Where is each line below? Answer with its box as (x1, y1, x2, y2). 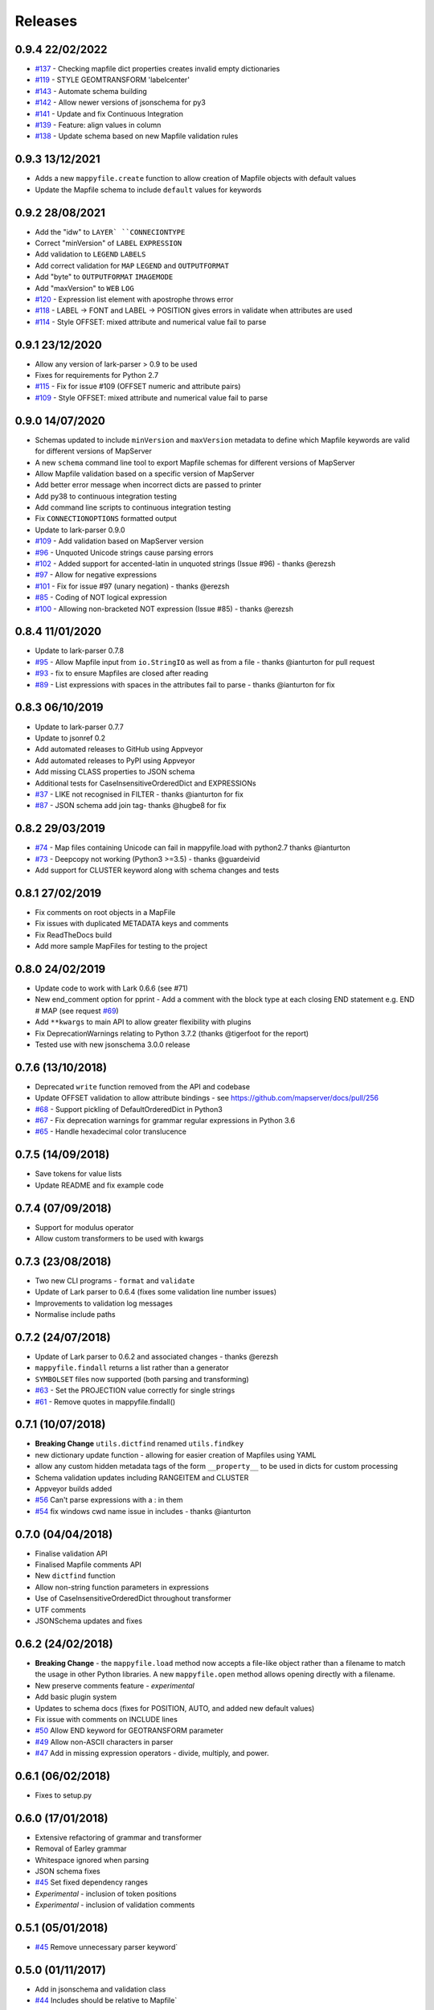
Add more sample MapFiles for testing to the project (35, 941, 208, 951)
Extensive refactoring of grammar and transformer (35, 1832, 203, 1842)
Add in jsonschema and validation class (35, 1984, 166, 1994)
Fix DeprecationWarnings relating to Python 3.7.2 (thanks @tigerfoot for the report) (35, 1028, 309, 1038)
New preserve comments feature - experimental (35, 1680, 194, 1690)
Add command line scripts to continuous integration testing (35, 503, 231, 512)
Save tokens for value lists (35, 1169, 122, 1179)
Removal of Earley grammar (35, 1844, 128, 1853)
